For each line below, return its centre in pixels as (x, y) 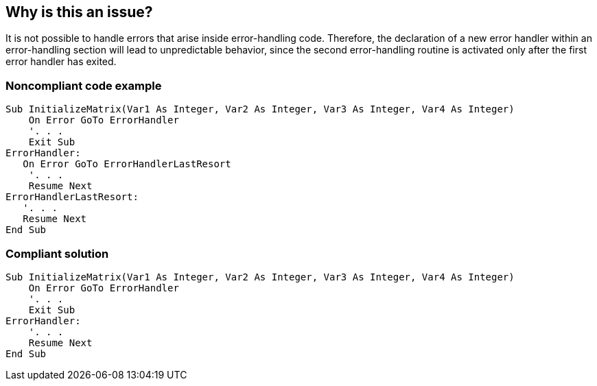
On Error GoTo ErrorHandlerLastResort (127, 164)
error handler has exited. (61, 62)
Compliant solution (57, 253)
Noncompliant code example (84, 85)
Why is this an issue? (79, 12)
